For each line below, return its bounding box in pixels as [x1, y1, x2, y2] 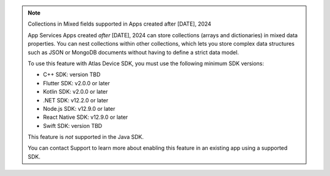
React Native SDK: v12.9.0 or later [43, 113, 128, 121]
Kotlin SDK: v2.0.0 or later [43, 88, 108, 96]
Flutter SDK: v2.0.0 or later [43, 79, 110, 86]
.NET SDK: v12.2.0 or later [43, 96, 109, 104]
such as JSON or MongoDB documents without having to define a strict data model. [28, 49, 240, 56]
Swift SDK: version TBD [43, 122, 103, 129]
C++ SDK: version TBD [43, 71, 101, 79]
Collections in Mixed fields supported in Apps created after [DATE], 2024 [28, 20, 211, 27]
